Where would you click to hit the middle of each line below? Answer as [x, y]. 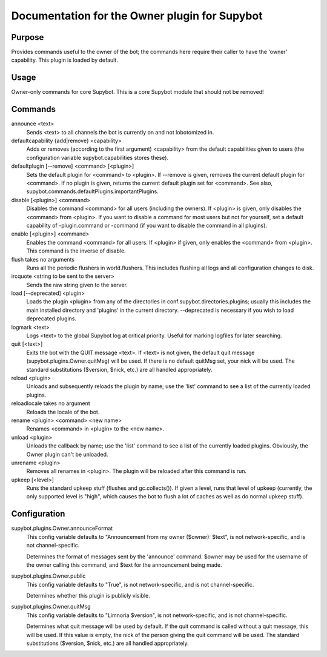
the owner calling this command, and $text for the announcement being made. [124, 565]
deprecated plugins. [51, 319]
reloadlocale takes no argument [51, 403]
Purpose [28, 37]
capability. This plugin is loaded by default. [64, 60]
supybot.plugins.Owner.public [48, 576]
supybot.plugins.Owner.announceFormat [62, 528]
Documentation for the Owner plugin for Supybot [137, 16]
